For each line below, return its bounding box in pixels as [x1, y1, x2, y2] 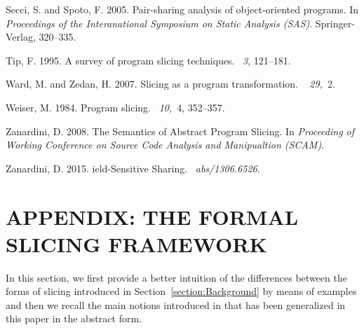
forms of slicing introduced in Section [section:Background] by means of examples [6, 284, 357, 298]
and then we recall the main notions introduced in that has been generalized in [6, 297, 346, 312]
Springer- [315, 15, 355, 30]
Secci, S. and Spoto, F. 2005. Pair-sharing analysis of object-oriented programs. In [6, 2, 359, 16]
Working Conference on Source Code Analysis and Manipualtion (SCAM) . [6, 137, 325, 152]
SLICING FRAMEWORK [6, 229, 267, 258]
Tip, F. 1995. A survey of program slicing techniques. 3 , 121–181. [6, 53, 291, 67]
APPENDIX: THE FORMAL [6, 202, 299, 231]
